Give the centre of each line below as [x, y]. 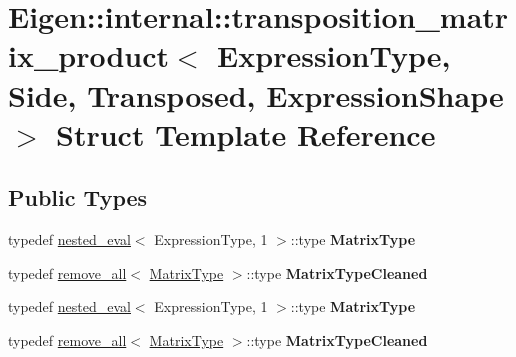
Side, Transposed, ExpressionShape [256, 94]
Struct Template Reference [246, 133]
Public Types [78, 197]
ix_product [89, 55]
